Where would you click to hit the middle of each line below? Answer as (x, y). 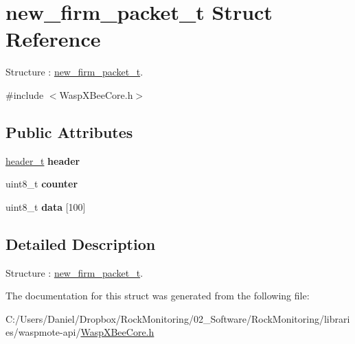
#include (25, 94)
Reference (53, 39)
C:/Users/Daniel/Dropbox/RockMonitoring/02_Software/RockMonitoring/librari (178, 318)
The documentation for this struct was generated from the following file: (158, 296)
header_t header (43, 160)
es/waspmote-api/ (43, 332)
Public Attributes (69, 131)
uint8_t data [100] (46, 206)
